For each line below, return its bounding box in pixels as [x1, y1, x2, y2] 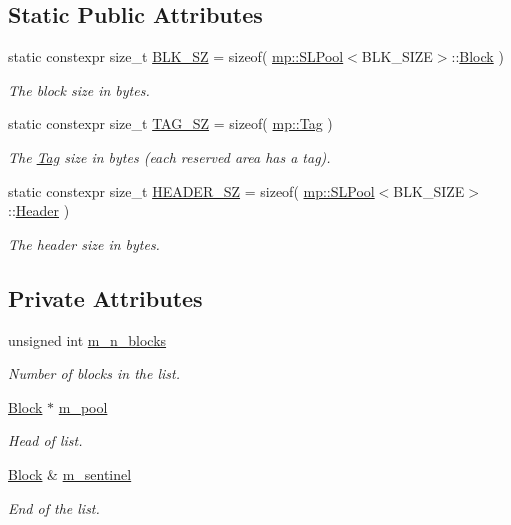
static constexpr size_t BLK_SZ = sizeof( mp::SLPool [8, 46, 344, 67]
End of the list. [8, 497, 100, 518]
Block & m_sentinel [8, 463, 132, 484]
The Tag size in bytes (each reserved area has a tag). [8, 146, 331, 167]
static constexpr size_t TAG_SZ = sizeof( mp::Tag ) [8, 113, 333, 134]
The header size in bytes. [8, 233, 160, 254]
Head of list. [8, 430, 83, 451]
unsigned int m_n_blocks [8, 329, 167, 350]
